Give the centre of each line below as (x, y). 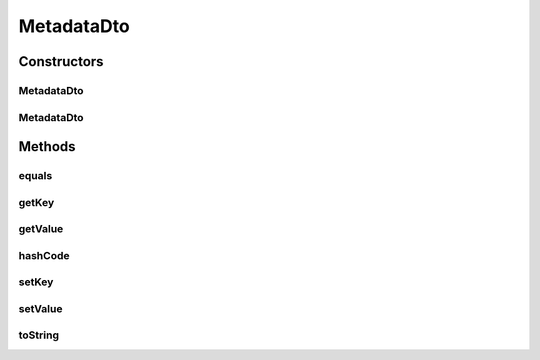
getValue (41, 229)
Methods (47, 146)
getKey (36, 202)
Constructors (61, 61)
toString (39, 335)
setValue (40, 308)
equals (35, 176)
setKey (36, 282)
